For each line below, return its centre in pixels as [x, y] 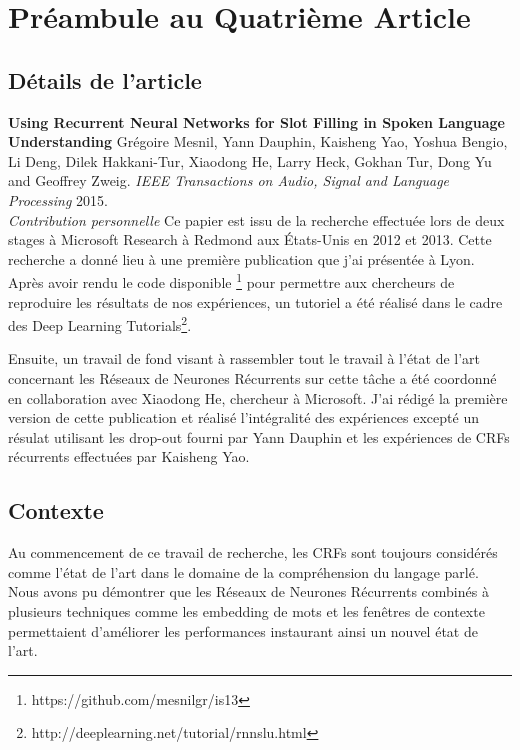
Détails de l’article [105, 79]
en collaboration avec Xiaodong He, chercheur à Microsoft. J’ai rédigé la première [258, 397]
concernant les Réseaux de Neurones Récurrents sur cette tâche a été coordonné [252, 378]
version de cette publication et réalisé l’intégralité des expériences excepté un [243, 417]
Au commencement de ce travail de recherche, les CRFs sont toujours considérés [253, 552]
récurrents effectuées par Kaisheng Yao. [129, 456]
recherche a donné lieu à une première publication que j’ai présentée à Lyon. [241, 258]
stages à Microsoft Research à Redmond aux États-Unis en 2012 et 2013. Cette [250, 239]
